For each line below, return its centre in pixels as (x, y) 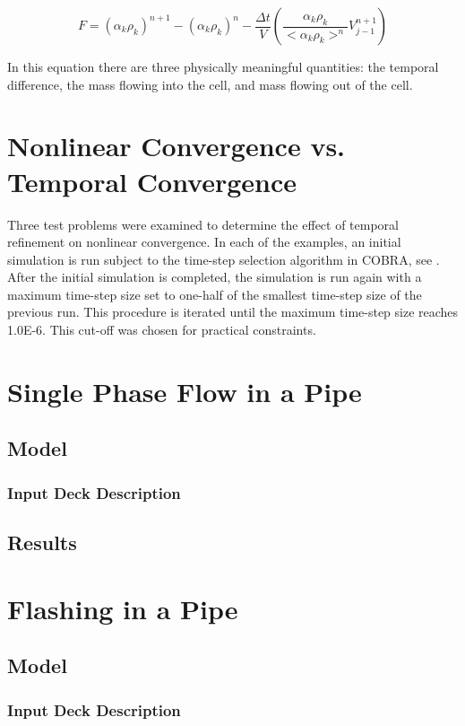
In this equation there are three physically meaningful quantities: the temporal (223, 66)
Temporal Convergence (152, 181)
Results (42, 542)
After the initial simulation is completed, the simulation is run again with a (215, 277)
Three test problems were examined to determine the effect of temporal (203, 224)
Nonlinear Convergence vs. (177, 146)
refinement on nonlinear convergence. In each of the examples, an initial (204, 242)
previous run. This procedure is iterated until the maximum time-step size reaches (233, 312)
